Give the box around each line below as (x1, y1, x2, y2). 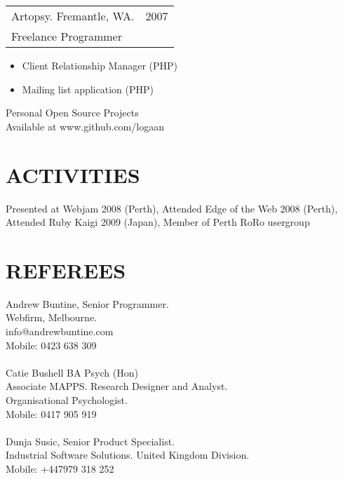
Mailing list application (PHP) (22, 81, 154, 96)
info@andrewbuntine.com (6, 324, 114, 338)
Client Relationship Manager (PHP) (22, 58, 178, 72)
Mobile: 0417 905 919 (6, 406, 97, 421)
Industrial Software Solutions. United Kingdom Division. (6, 447, 250, 462)
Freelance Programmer (11, 28, 122, 44)
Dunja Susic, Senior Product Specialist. (6, 433, 175, 448)
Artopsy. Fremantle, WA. (11, 8, 135, 24)
